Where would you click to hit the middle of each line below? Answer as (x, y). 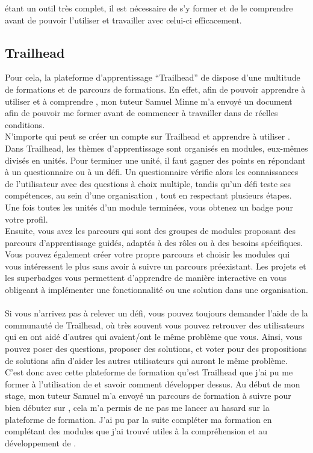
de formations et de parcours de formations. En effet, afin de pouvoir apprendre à (155, 89)
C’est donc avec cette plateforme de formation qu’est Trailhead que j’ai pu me (149, 372)
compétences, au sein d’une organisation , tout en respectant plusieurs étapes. (148, 195)
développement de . (41, 442)
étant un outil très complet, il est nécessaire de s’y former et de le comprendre (149, 8)
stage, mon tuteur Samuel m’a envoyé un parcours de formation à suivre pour (148, 396)
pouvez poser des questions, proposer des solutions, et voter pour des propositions (156, 349)
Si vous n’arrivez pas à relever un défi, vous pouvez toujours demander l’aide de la (156, 313)
